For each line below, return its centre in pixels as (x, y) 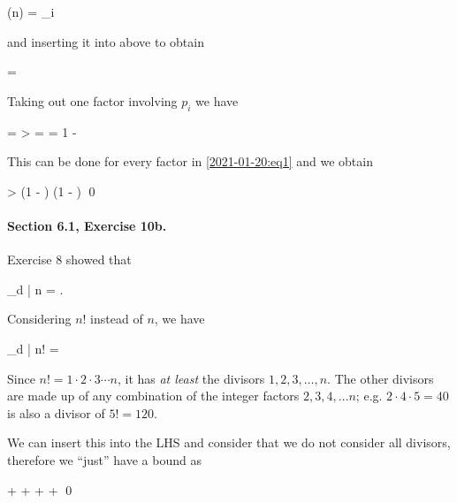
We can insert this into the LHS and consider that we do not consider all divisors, (229, 442)
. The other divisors (381, 378)
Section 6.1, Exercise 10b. (87, 225)
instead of (117, 319)
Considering (39, 319)
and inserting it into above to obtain (106, 41)
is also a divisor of (56, 412)
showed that (99, 259)
